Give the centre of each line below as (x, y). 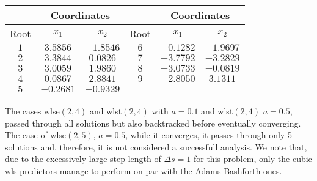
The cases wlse (32, 111)
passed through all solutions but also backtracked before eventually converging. (153, 123)
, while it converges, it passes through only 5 (209, 135)
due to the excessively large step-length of (83, 159)
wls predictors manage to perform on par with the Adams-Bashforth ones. (144, 170)
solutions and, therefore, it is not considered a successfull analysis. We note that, (156, 146)
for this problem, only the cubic (253, 159)
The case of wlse (36, 135)
